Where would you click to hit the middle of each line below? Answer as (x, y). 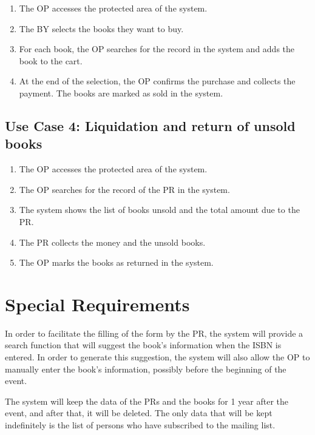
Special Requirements (97, 304)
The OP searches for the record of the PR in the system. (124, 189)
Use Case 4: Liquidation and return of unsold (150, 125)
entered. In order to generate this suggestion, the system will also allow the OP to (157, 357)
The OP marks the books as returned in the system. (116, 262)
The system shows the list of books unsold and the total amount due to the (159, 210)
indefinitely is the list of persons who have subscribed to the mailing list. (140, 425)
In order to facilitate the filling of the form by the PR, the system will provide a (154, 333)
